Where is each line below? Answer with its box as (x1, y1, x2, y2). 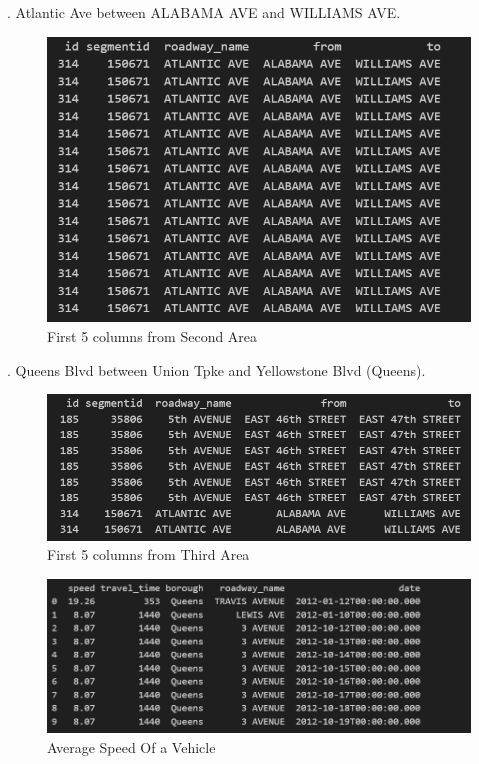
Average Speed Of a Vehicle (47, 737, 216, 758)
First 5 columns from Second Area (47, 325, 258, 346)
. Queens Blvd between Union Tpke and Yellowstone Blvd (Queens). (7, 359, 426, 380)
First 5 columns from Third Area (47, 544, 250, 565)
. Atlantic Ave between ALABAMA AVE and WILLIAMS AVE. (7, 2, 401, 22)
